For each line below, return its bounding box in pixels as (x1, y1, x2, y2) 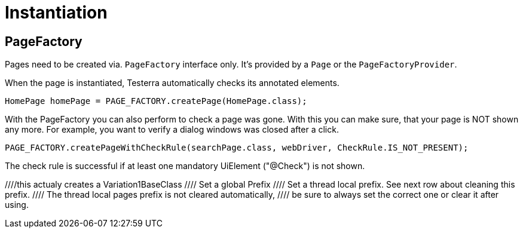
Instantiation (5, 2, 108, 23)
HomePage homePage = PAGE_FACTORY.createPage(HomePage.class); (5, 96, 307, 106)
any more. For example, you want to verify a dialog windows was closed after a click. (5, 124, 339, 135)
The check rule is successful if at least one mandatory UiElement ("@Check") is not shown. (5, 161, 365, 171)
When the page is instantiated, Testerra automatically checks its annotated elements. (5, 78, 340, 88)
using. (5, 200, 29, 210)
